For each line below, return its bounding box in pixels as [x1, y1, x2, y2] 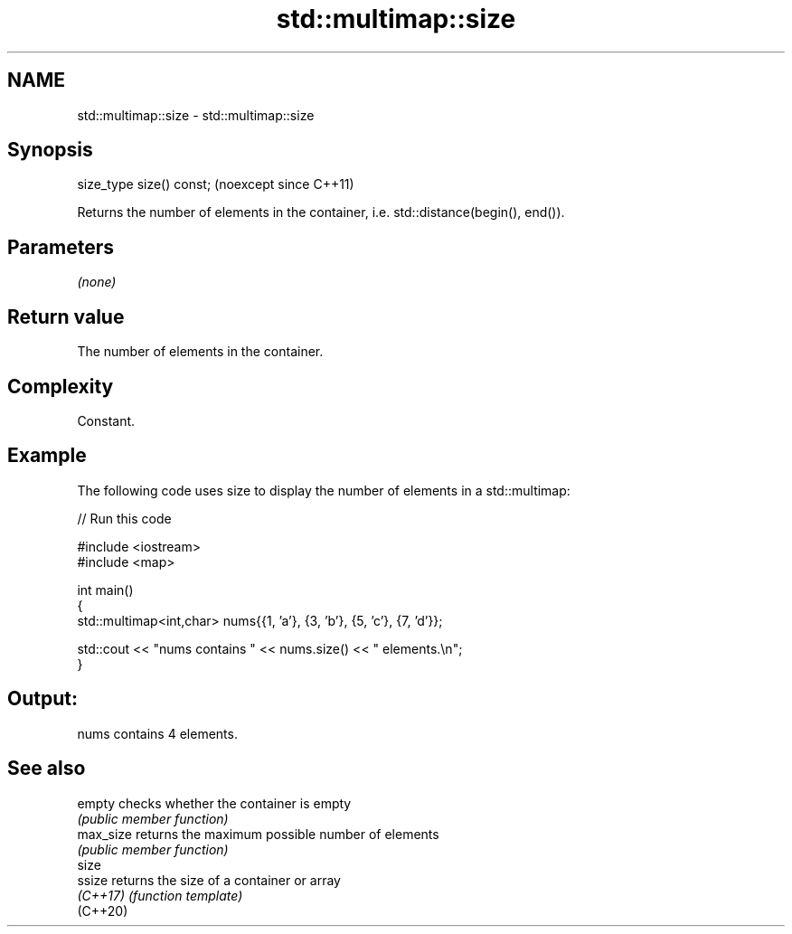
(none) [77, 274, 117, 290]
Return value [7, 305, 125, 328]
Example [7, 444, 87, 467]
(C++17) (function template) [77, 887, 243, 903]
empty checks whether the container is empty [77, 795, 352, 811]
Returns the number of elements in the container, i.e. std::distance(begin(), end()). [77, 204, 565, 221]
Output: [7, 687, 78, 711]
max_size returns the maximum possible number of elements [77, 826, 439, 842]
